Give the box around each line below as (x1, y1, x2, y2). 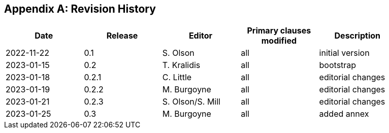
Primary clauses (247, 25, 311, 36)
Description (334, 30, 380, 41)
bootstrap (319, 60, 356, 71)
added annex (319, 109, 369, 119)
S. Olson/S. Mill (162, 96, 220, 107)
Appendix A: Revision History (4, 3, 156, 15)
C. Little (162, 72, 192, 83)
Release (106, 30, 138, 41)
